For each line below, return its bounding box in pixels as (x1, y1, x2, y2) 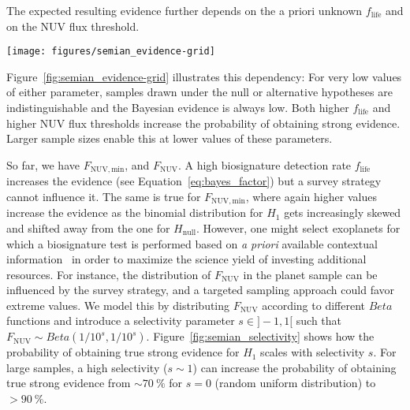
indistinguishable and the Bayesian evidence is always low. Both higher (6, 99, 349, 116)
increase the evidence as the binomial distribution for (6, 204, 263, 221)
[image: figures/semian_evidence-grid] (6, 46, 215, 58)
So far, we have (6, 156, 80, 173)
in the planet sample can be (243, 266, 378, 282)
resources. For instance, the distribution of (6, 266, 211, 282)
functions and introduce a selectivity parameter (6, 312, 235, 329)
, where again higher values (245, 188, 377, 204)
